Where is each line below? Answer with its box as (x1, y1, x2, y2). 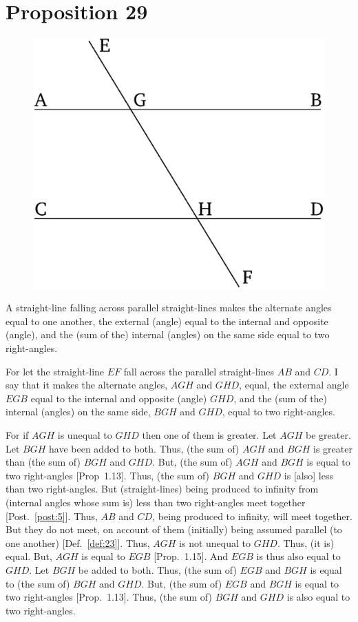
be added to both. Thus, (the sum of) (78, 562, 237, 577)
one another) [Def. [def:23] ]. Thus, (6, 535, 150, 550)
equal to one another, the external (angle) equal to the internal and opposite (6, 313, 328, 328)
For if (6, 428, 29, 442)
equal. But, (6, 549, 52, 563)
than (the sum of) (6, 455, 81, 469)
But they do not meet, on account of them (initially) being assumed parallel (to (6, 522, 342, 537)
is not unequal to (179, 535, 251, 550)
